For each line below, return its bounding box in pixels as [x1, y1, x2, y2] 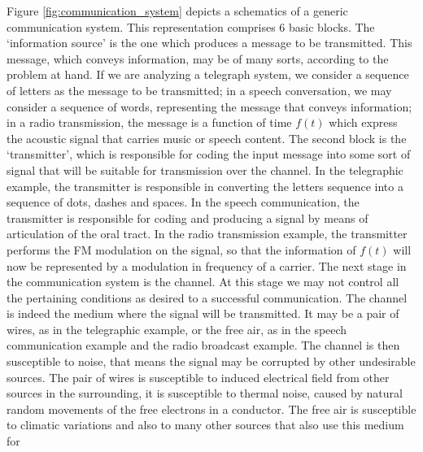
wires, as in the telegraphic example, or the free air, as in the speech [7, 320, 347, 337]
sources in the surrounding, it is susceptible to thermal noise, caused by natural [7, 385, 403, 402]
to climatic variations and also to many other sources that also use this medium [7, 416, 404, 433]
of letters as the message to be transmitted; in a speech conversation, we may [7, 81, 392, 98]
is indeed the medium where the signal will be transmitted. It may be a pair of [7, 305, 399, 322]
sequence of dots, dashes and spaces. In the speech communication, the [7, 193, 360, 211]
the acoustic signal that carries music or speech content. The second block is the [7, 129, 407, 146]
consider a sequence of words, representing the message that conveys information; [7, 98, 412, 115]
